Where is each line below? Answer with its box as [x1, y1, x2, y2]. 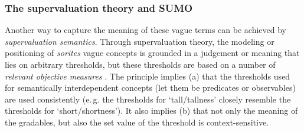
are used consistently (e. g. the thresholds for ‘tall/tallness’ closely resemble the [5, 93, 291, 105]
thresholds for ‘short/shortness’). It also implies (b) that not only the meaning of [5, 104, 298, 117]
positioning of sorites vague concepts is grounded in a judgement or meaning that [5, 47, 300, 59]
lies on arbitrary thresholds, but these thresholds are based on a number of [5, 58, 276, 70]
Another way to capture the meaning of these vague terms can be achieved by [5, 24, 286, 36]
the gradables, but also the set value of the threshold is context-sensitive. [5, 115, 269, 128]
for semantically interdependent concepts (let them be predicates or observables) [5, 81, 296, 94]
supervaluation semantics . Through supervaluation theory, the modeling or [5, 35, 274, 47]
